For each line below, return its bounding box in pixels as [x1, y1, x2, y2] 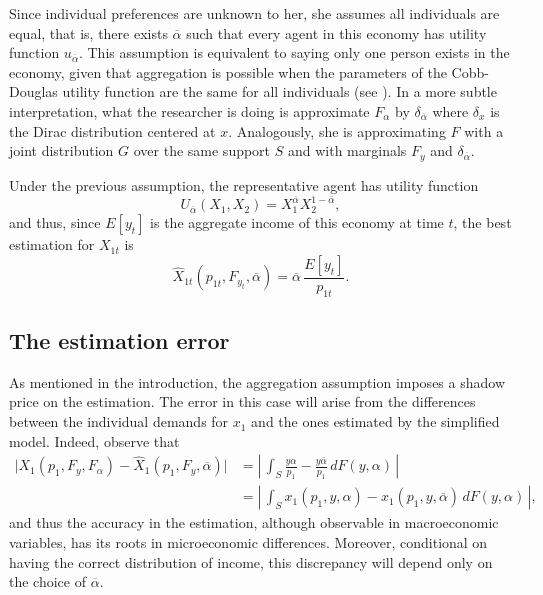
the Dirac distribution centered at [9, 120, 216, 141]
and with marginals [287, 140, 407, 161]
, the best [453, 212, 512, 233]
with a [464, 120, 504, 141]
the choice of [9, 571, 86, 592]
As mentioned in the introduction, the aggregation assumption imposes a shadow [9, 371, 505, 392]
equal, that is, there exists [9, 22, 168, 43]
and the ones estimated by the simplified [251, 411, 500, 432]
